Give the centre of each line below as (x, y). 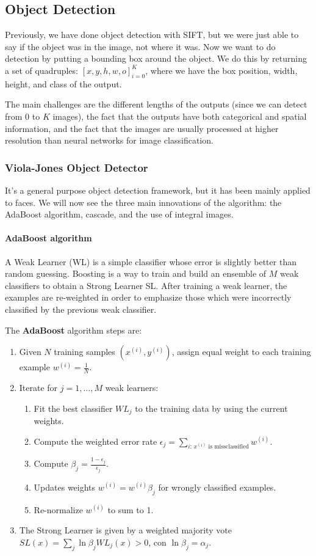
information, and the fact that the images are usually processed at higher (142, 128)
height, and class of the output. (63, 83)
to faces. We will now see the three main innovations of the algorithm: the (143, 202)
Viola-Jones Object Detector (77, 167)
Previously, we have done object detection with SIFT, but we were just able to (152, 35)
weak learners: (132, 387)
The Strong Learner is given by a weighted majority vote (125, 530)
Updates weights (65, 487)
